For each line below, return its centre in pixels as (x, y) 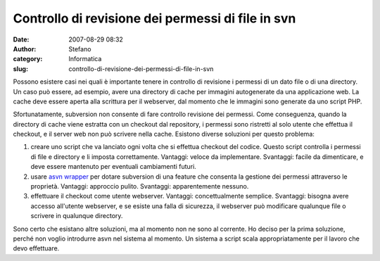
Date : (21, 39)
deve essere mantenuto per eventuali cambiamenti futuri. (113, 167)
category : (28, 59)
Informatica (85, 59)
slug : (20, 69)
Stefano (80, 49)
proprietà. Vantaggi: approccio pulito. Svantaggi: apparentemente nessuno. (140, 186)
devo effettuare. (36, 248)
